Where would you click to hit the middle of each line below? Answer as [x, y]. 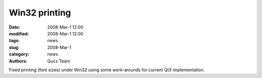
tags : [14, 41]
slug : [14, 47]
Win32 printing [40, 13]
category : [19, 54]
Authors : [18, 61]
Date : [15, 27]
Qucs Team [59, 61]
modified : [19, 33]
